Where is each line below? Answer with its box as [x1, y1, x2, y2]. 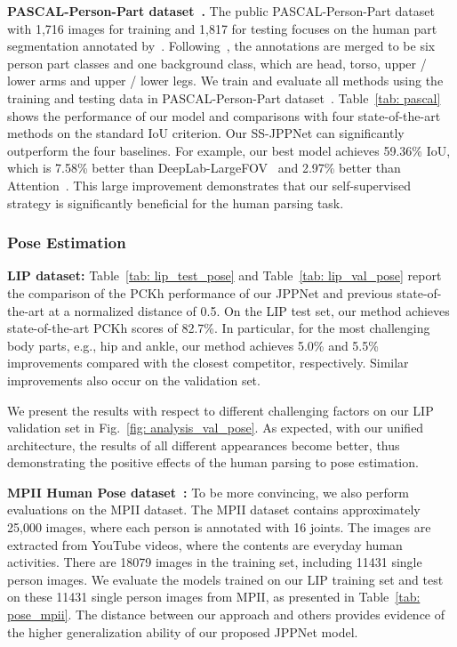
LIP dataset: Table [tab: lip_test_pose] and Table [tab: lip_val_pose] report [7, 266, 442, 285]
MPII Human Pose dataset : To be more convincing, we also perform [7, 482, 409, 501]
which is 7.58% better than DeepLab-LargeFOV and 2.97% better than [7, 158, 401, 177]
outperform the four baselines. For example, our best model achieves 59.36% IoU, [7, 141, 451, 159]
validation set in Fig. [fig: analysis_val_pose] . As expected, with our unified [7, 418, 424, 437]
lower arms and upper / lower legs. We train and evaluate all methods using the [7, 71, 444, 90]
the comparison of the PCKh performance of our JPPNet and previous [7, 283, 393, 302]
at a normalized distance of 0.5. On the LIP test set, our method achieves [48, 301, 450, 319]
